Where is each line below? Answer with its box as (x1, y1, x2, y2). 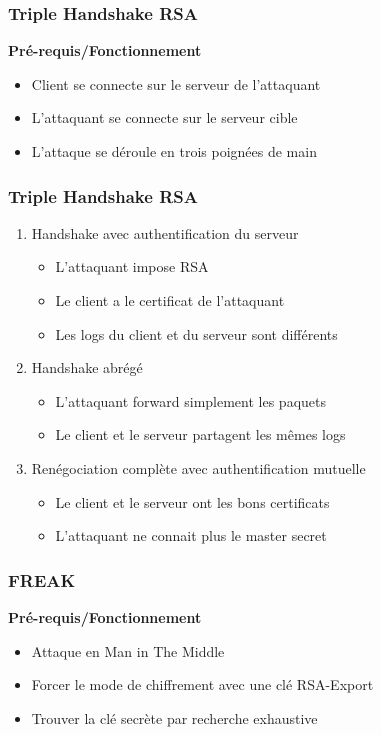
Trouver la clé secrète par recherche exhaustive (31, 707, 318, 728)
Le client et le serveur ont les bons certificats (55, 491, 330, 512)
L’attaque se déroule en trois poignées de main (31, 141, 317, 161)
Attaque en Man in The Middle (31, 640, 225, 661)
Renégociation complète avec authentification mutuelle (31, 457, 366, 478)
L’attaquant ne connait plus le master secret (55, 525, 327, 546)
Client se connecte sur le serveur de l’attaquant (31, 73, 321, 94)
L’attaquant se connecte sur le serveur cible (31, 107, 298, 128)
